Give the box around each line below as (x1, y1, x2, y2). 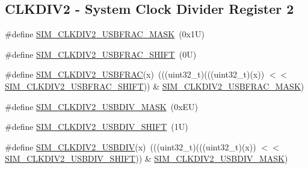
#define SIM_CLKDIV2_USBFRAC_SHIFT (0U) (5, 48, 197, 60)
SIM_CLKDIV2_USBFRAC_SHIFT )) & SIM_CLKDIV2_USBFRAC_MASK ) (5, 79, 304, 92)
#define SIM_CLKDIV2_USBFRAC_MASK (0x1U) (5, 28, 205, 40)
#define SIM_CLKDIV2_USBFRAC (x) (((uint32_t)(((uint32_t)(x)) (5, 68, 265, 81)
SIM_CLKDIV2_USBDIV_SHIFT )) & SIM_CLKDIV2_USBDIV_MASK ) (5, 152, 288, 165)
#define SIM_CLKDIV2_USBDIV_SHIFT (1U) (5, 120, 188, 133)
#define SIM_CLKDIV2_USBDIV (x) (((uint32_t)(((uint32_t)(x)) (5, 140, 256, 153)
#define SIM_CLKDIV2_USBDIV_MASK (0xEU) (5, 100, 199, 112)
